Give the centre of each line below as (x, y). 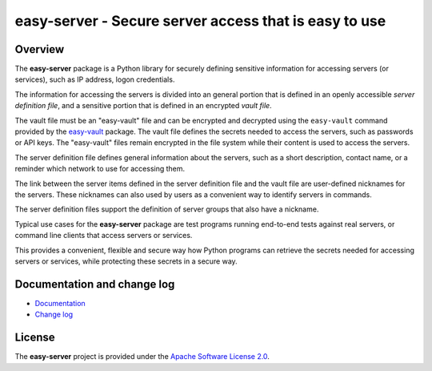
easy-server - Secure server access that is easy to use (200, 21)
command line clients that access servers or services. (104, 236)
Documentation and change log (95, 284)
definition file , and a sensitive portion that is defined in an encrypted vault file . (143, 106)
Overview (40, 49)
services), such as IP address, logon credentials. (95, 79)
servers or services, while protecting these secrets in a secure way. (126, 261)
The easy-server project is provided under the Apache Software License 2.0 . (142, 357)
